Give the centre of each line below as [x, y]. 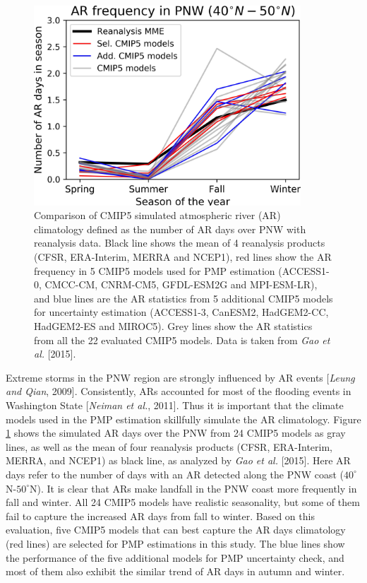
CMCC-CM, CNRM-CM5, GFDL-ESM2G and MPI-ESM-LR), [181, 284]
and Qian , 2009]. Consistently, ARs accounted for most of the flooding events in [179, 391]
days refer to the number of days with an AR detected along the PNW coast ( [175, 474]
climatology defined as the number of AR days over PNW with [170, 229]
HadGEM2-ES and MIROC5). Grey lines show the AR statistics [173, 326]
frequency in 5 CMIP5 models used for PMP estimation [155, 270]
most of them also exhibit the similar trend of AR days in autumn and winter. [175, 571]
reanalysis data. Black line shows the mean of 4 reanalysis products [180, 243]
